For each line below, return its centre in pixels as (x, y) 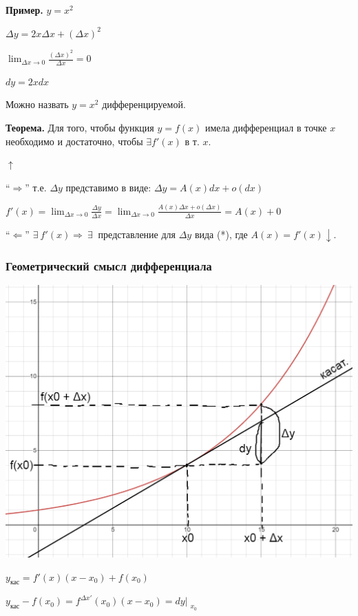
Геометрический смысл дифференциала (109, 266)
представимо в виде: (108, 187)
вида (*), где (221, 234)
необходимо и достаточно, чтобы (74, 141)
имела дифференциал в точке (266, 128)
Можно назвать (37, 104)
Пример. (24, 10)
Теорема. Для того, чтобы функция (80, 128)
